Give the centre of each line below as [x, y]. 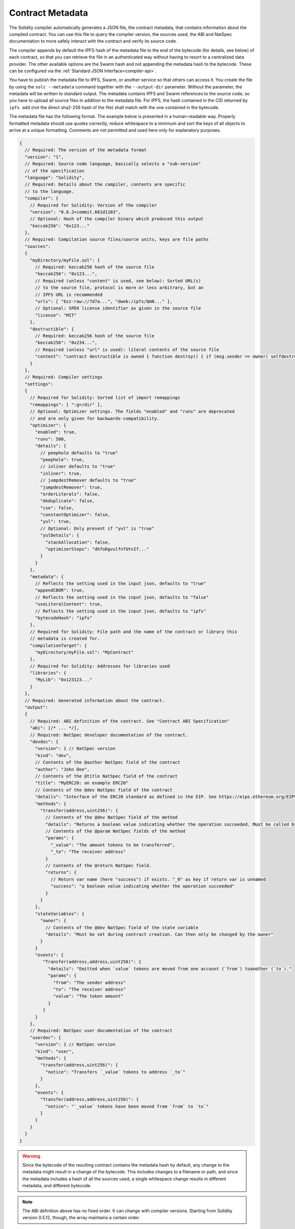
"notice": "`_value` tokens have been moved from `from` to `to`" [127, 1106]
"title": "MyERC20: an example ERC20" [82, 783]
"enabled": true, [56, 432]
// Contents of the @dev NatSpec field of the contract [104, 790]
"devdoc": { [44, 742]
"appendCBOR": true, [60, 590]
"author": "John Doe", [62, 769]
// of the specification [55, 171]
